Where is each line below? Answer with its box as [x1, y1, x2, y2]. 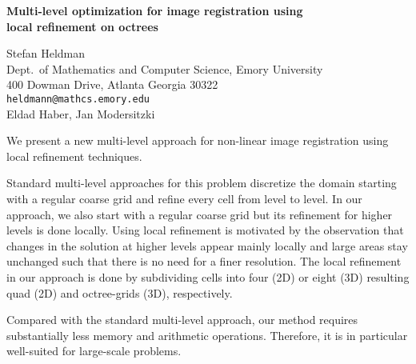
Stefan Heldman [6, 45, 86, 62]
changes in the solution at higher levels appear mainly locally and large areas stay [6, 237, 408, 254]
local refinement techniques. [6, 147, 142, 164]
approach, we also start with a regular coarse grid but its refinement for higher [6, 206, 393, 222]
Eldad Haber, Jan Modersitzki [6, 105, 155, 122]
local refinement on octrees [6, 18, 158, 34]
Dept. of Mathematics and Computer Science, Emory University [6, 60, 323, 77]
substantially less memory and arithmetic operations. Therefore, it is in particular [6, 326, 408, 343]
